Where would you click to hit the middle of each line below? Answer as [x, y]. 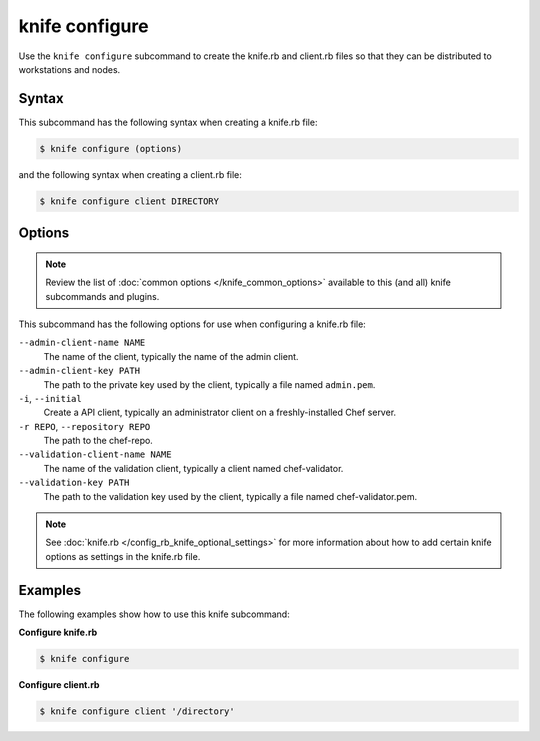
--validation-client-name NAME [95, 454]
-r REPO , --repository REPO [84, 426]
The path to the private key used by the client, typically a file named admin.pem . [209, 384]
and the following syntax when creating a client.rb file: [130, 174]
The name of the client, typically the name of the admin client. [171, 356]
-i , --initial [50, 398]
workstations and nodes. [69, 69]
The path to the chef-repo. [98, 441]
